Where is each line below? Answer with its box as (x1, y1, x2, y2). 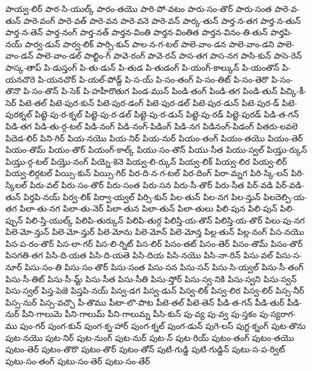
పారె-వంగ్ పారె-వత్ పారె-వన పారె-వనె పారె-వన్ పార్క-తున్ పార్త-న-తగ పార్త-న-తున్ (23, 14, 301, 26)
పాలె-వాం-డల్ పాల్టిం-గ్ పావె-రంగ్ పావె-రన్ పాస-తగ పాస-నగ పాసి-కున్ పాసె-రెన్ (36, 49, 302, 62)
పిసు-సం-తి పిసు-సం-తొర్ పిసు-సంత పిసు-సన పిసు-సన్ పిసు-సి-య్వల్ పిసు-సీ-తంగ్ (25, 261, 304, 273)
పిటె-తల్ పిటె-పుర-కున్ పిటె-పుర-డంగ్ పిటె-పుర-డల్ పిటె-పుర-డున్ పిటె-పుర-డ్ (19, 96, 280, 108)
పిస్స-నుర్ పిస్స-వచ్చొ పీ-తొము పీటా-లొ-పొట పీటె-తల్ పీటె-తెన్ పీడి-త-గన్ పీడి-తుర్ (5, 295, 284, 308)
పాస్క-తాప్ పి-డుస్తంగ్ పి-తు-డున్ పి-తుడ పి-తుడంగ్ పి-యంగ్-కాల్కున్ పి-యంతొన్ (5, 61, 280, 73)
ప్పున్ (5, 213, 23, 226)
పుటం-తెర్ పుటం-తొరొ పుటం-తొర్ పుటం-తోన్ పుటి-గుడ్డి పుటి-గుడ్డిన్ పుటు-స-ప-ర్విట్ (5, 343, 286, 355)
